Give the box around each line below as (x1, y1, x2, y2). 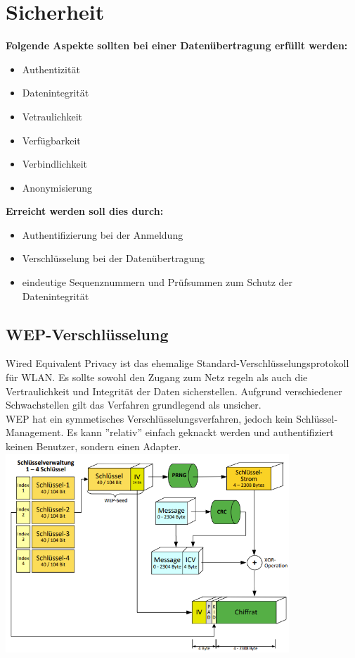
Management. (6, 425, 64, 440)
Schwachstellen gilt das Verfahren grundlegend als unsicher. (6, 397, 262, 412)
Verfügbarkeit (22, 132, 81, 147)
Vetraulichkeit (22, 108, 83, 123)
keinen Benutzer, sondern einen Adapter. (6, 439, 181, 454)
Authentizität (22, 61, 80, 76)
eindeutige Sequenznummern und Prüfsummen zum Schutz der (22, 275, 293, 290)
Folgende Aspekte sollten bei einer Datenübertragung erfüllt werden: (6, 38, 348, 53)
